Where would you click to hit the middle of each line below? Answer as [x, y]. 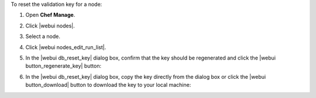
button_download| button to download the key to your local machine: [108, 85]
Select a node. [43, 36]
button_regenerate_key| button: [63, 66]
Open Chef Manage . [50, 15]
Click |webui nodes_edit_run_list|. [66, 47]
